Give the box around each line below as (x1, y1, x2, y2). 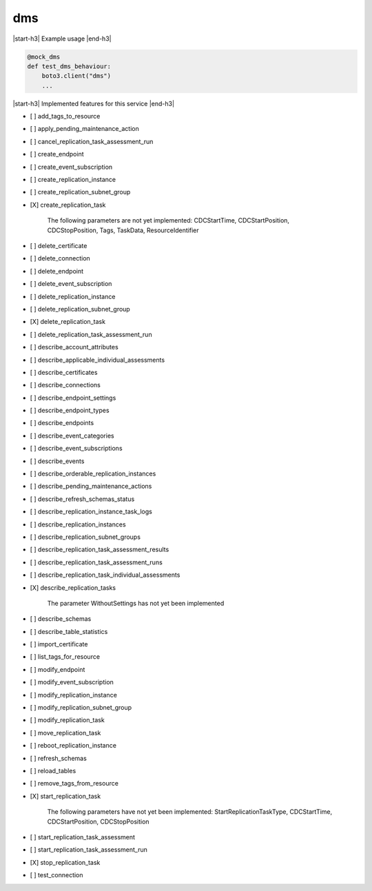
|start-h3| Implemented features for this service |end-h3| (12, 99, 175, 107)
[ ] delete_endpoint (30, 267, 84, 275)
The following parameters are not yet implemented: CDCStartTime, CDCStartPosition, (47, 216, 289, 225)
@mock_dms (27, 52, 61, 61)
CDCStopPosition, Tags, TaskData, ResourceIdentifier (47, 226, 199, 234)
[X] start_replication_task (30, 792, 101, 800)
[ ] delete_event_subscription (30, 280, 112, 288)
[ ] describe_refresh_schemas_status (30, 495, 135, 503)
